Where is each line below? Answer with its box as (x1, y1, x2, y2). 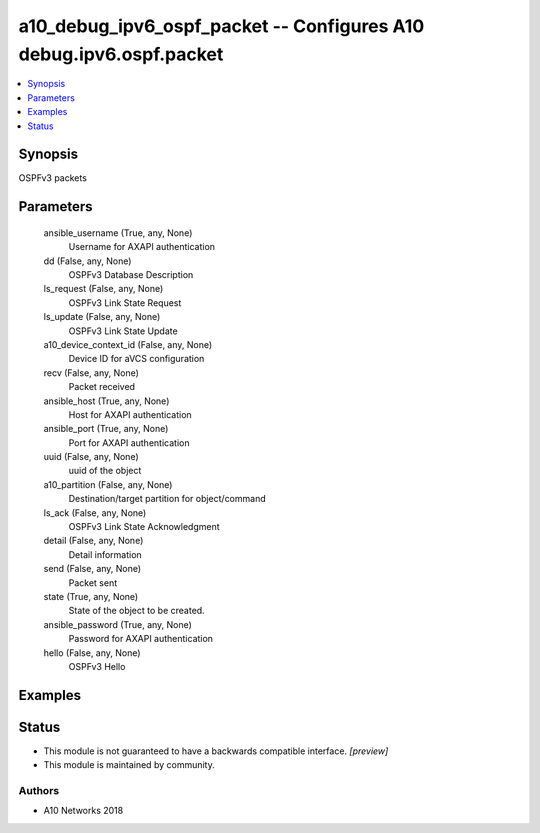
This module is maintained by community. (43, 759, 215, 771)
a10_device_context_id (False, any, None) (43, 338, 213, 350)
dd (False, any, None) (43, 255, 132, 267)
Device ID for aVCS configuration (68, 353, 205, 365)
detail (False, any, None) (43, 535, 144, 547)
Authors (18, 784, 60, 798)
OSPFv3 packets (18, 172, 87, 184)
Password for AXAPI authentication (68, 633, 214, 645)
